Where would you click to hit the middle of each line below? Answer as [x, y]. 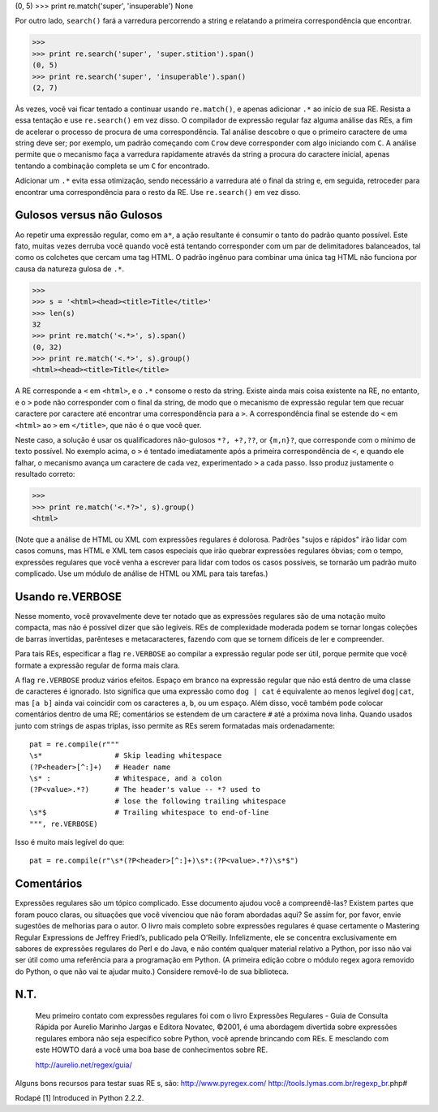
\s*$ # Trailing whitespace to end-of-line [149, 813]
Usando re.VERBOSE [68, 597]
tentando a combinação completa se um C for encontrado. [112, 166]
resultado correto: [45, 474]
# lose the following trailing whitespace [200, 801]
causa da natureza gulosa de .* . [70, 269]
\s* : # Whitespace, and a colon [126, 779]
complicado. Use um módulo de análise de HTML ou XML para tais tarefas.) [142, 573]
